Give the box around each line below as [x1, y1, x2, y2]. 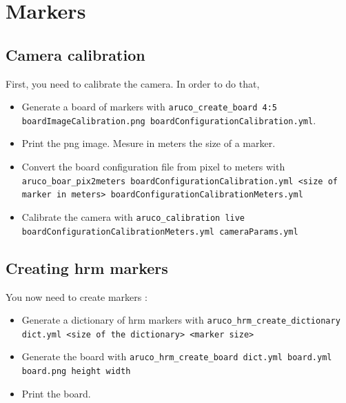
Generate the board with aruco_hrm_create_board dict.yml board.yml [21, 349, 332, 364]
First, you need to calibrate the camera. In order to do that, [6, 76, 260, 90]
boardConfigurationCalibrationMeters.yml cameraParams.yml [21, 226, 298, 237]
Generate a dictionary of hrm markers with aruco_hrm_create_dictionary [21, 313, 340, 327]
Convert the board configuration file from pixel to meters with [21, 159, 285, 174]
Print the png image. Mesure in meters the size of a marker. [21, 136, 276, 150]
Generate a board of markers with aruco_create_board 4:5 [21, 99, 277, 114]
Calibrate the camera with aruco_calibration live [21, 209, 245, 224]
